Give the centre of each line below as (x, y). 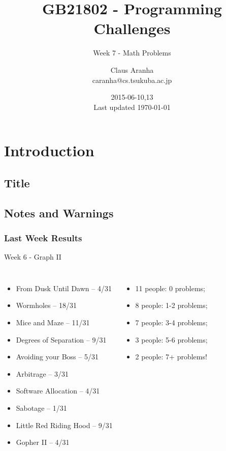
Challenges (132, 28)
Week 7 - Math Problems (132, 53)
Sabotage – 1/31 (41, 408)
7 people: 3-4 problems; (171, 322)
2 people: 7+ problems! (171, 357)
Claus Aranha (132, 69)
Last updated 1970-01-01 (132, 107)
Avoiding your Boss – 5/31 (57, 357)
